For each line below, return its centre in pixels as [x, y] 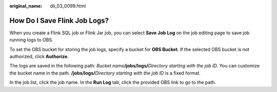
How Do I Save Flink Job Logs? [59, 20]
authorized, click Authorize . [39, 57]
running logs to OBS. [31, 40]
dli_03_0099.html [68, 6]
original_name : [26, 6]
